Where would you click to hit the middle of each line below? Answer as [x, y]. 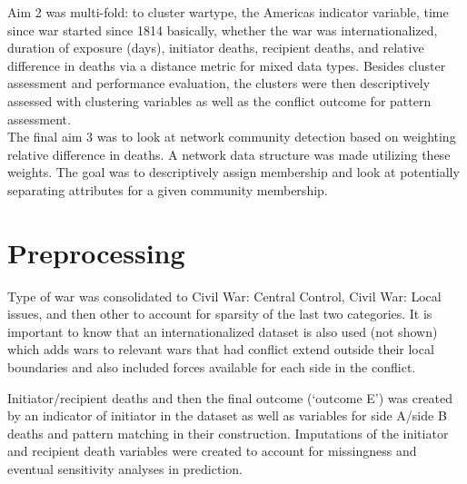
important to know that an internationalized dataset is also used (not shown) [223, 331]
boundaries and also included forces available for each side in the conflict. [212, 367]
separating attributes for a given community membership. [168, 189]
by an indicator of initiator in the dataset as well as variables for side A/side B [227, 415]
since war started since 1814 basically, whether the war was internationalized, [223, 30]
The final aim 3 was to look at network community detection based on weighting [232, 137]
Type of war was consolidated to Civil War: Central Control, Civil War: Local [224, 296]
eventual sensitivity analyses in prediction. [125, 469]
